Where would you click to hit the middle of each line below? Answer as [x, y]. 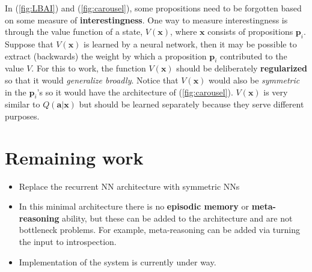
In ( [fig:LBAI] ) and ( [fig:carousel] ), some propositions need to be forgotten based [153, 8]
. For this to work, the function [89, 68]
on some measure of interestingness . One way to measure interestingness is [146, 20]
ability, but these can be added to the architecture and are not [177, 218]
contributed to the [253, 56]
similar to [23, 104]
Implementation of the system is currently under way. [118, 261]
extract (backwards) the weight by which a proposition [106, 56]
